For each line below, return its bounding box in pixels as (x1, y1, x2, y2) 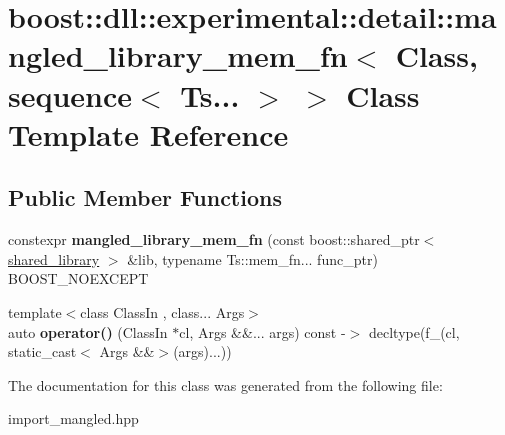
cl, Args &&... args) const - (179, 321, 346, 342)
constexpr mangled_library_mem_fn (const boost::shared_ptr (8, 229, 420, 250)
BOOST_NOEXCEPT (8, 268, 149, 289)
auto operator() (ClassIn (8, 321, 168, 342)
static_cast (8, 341, 77, 362)
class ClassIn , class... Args (80, 301, 245, 322)
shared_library (8, 248, 100, 269)
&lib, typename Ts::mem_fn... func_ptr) (127, 248, 378, 269)
